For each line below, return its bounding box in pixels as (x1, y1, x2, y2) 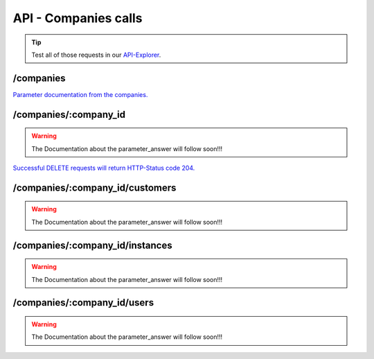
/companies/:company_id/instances (12, 239, 172, 251)
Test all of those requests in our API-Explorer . (31, 51, 161, 59)
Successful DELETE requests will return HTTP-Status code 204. (12, 164, 195, 173)
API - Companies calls (12, 10, 143, 26)
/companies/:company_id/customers (12, 182, 177, 193)
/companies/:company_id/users (12, 297, 154, 308)
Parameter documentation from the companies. (12, 90, 148, 98)
